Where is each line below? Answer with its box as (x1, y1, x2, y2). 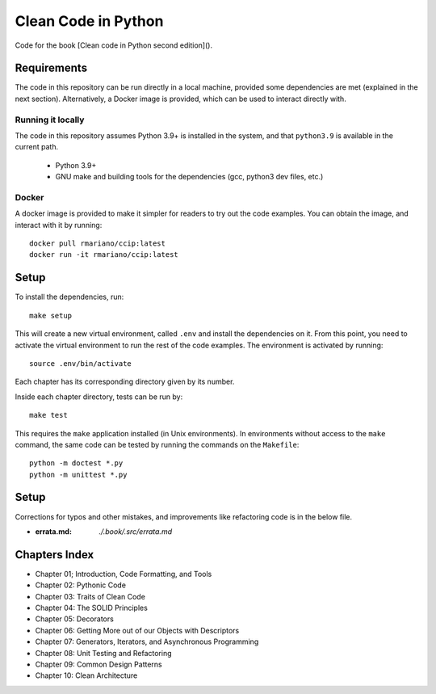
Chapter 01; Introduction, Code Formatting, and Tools (35, 569, 212, 578)
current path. (15, 142, 59, 152)
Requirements (15, 61, 88, 75)
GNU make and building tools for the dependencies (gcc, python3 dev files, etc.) (55, 172, 324, 182)
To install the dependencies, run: (15, 292, 124, 302)
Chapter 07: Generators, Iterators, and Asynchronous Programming (35, 637, 259, 646)
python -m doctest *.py (29, 459, 124, 468)
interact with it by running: (15, 220, 103, 229)
